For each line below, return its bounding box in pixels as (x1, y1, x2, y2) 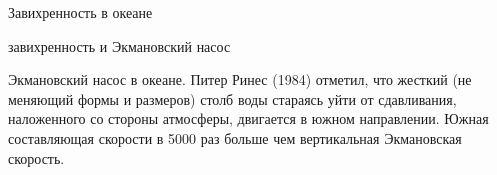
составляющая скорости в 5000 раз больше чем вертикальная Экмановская (8, 127, 462, 148)
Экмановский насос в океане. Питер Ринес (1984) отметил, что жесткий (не (8, 69, 472, 90)
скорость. (8, 147, 65, 168)
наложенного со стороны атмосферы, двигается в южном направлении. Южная (8, 108, 489, 129)
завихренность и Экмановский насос (8, 35, 231, 56)
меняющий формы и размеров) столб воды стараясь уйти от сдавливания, (8, 88, 457, 109)
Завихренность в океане (8, 2, 153, 22)
